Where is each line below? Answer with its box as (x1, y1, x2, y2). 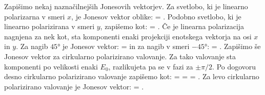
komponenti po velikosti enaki (4, 61, 98, 72)
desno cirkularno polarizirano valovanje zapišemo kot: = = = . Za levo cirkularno (4, 71, 259, 82)
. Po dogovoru (212, 61, 256, 72)
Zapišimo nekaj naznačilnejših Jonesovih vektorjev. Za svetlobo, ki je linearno (4, 1, 248, 11)
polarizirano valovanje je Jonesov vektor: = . (4, 81, 144, 91)
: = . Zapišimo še (207, 41, 261, 52)
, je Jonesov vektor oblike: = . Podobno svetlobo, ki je (71, 11, 241, 21)
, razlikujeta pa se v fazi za (108, 61, 193, 72)
